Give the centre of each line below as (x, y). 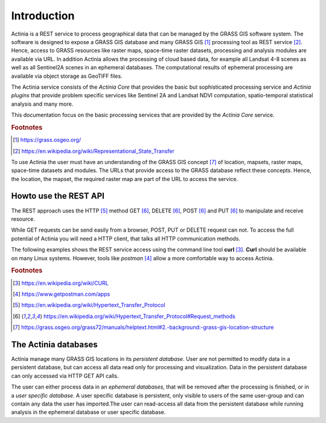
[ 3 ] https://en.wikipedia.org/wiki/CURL (61, 283)
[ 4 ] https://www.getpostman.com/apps (62, 294)
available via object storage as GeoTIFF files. (67, 76)
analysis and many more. (42, 104)
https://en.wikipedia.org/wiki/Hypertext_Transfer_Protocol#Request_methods (139, 316)
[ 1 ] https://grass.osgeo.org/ (47, 140)
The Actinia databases (54, 344)
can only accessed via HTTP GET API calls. (65, 376)
